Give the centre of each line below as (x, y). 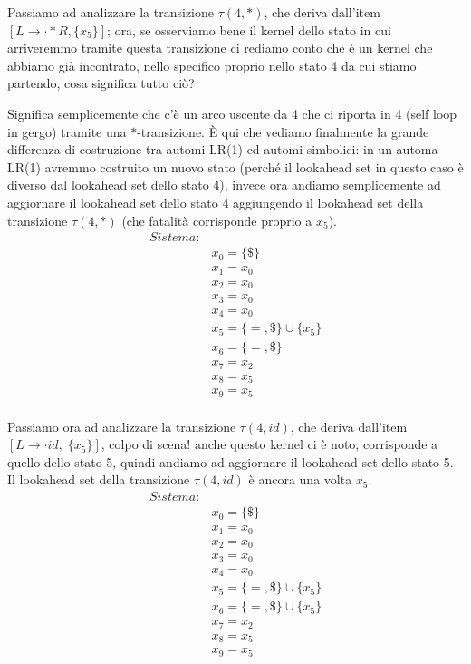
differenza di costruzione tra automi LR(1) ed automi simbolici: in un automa (223, 149)
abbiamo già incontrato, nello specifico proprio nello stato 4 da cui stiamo (212, 65)
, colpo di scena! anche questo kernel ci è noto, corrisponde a (269, 444)
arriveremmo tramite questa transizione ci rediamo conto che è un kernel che (220, 48)
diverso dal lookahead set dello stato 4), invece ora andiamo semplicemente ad (224, 185)
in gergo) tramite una (67, 131)
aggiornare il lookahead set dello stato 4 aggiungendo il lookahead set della (216, 202)
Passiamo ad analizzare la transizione (111, 12)
